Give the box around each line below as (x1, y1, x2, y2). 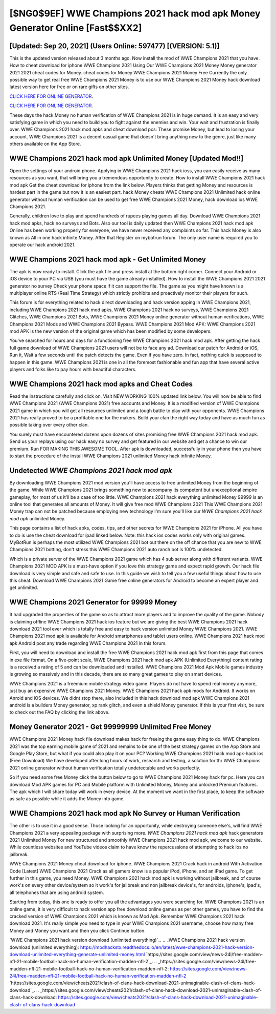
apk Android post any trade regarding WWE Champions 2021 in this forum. (9, 640, 167, 646)
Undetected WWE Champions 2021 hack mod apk (9, 466, 172, 475)
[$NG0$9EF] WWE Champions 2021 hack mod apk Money (9, 8, 261, 19)
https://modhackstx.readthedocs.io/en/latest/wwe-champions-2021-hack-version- (80, 944, 255, 950)
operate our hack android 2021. (9, 241, 76, 248)
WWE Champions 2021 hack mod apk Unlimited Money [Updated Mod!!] (9, 154, 244, 163)
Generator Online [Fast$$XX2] (9, 22, 142, 33)
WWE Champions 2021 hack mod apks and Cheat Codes (9, 379, 193, 388)
